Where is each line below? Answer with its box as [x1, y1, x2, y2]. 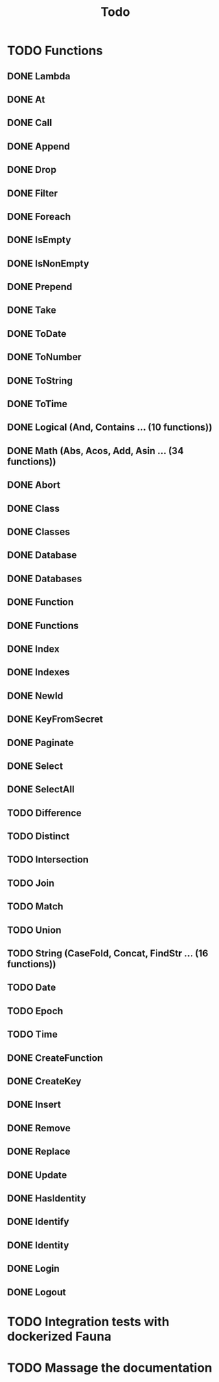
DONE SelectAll [7, 783, 75, 796]
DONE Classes [7, 526, 71, 537]
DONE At [7, 94, 45, 105]
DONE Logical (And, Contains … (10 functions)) [7, 422, 213, 433]
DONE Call [7, 117, 53, 129]
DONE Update [7, 1169, 67, 1181]
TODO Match [7, 900, 64, 913]
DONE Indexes [7, 666, 70, 679]
